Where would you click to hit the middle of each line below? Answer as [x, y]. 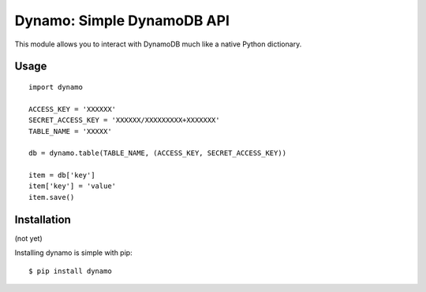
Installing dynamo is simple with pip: [74, 253]
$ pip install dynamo [70, 271]
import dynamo [56, 87]
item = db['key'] [62, 176]
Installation [43, 219]
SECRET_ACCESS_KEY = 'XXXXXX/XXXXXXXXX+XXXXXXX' [124, 120]
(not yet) [28, 238]
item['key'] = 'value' [73, 186]
